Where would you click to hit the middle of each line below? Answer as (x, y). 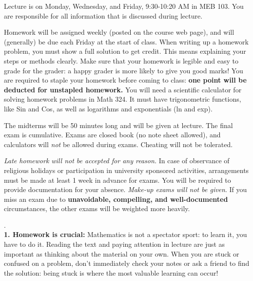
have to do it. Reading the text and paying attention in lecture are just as (115, 244)
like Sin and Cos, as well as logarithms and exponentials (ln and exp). (108, 108)
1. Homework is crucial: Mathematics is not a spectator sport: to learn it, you (126, 234)
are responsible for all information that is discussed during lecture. (103, 15)
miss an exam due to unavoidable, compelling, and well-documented (116, 199)
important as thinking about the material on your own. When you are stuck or (122, 253)
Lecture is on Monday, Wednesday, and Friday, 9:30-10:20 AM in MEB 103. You (124, 6)
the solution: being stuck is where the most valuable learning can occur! (111, 272)
